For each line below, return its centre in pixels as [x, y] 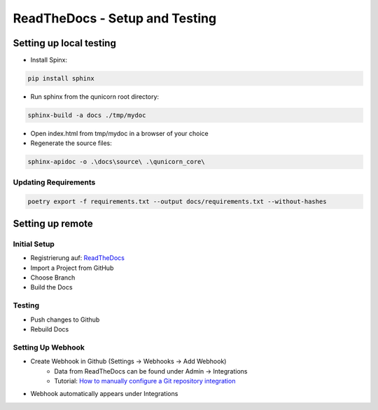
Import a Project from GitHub [72, 268]
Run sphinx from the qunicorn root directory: [95, 97]
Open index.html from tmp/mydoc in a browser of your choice [120, 134]
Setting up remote [53, 223]
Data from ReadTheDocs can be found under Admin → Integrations [151, 371]
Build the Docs [51, 287]
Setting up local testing [65, 43]
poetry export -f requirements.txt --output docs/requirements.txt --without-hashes [177, 201]
